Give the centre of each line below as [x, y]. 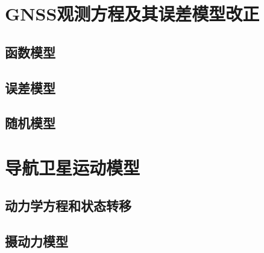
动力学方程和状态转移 [68, 206]
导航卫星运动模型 [73, 167]
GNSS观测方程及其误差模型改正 [132, 14]
